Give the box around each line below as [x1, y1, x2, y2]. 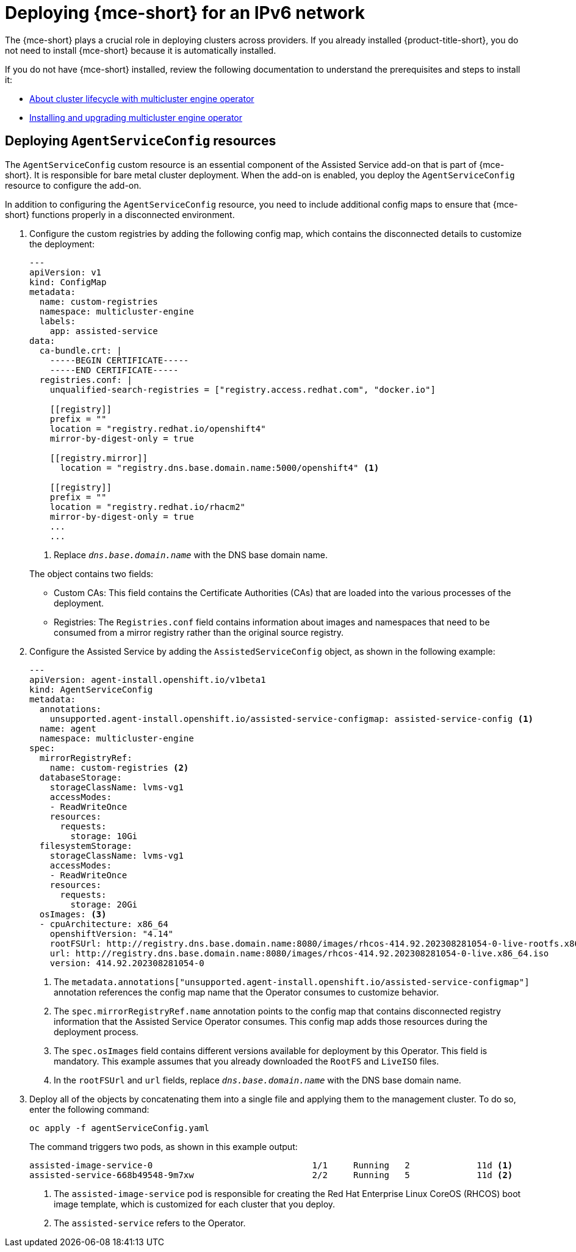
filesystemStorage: [39, 840, 132, 851]
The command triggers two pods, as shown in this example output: [29, 1141, 298, 1152]
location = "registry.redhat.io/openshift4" [49, 423, 266, 434]
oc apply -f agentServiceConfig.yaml [29, 1123, 210, 1133]
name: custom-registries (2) [49, 762, 189, 773]
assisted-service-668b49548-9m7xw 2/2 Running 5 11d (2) [29, 1170, 513, 1180]
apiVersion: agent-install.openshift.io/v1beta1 [29, 674, 266, 685]
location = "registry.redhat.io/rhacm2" [49, 501, 246, 512]
